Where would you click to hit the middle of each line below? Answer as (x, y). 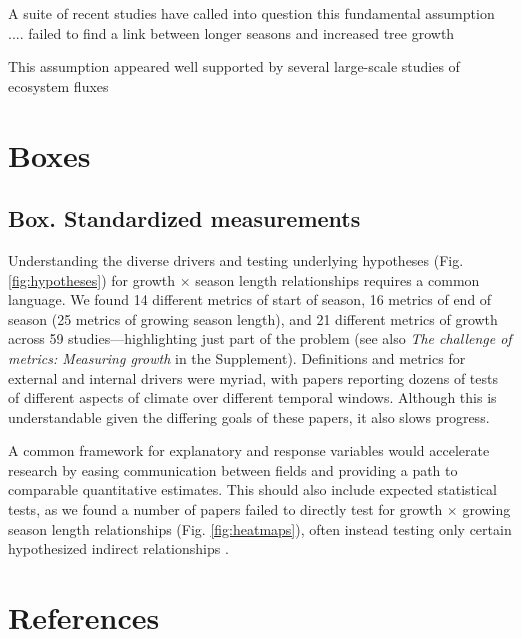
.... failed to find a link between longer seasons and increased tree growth (231, 32)
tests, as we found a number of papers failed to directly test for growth (225, 509)
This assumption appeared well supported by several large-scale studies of (234, 66)
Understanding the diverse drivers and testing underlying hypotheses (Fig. (236, 259)
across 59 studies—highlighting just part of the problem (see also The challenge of (260, 338)
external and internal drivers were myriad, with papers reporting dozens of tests (253, 377)
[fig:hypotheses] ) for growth (92, 279)
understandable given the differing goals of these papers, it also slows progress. (249, 416)
